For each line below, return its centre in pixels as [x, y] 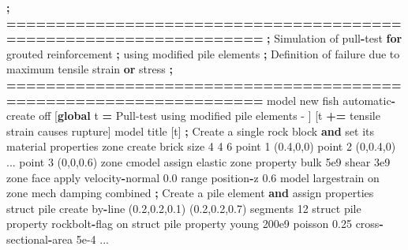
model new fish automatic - [331, 100]
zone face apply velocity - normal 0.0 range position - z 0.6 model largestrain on [193, 177]
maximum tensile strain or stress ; [90, 69]
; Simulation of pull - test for [335, 38]
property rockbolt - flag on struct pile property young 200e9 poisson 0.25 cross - [195, 224]
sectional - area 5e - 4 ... [58, 239]
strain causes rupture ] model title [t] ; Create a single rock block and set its [190, 131]
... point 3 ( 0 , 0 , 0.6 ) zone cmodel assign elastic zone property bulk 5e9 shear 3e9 [198, 161]
